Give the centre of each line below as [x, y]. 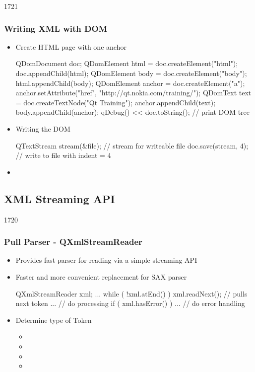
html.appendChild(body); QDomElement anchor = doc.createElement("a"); [130, 83]
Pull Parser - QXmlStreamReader [73, 242]
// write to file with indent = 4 [63, 155]
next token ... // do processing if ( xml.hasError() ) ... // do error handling [130, 303]
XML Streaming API [60, 198]
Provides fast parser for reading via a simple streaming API [106, 260]
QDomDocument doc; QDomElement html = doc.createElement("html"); [127, 63]
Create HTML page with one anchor [71, 46]
